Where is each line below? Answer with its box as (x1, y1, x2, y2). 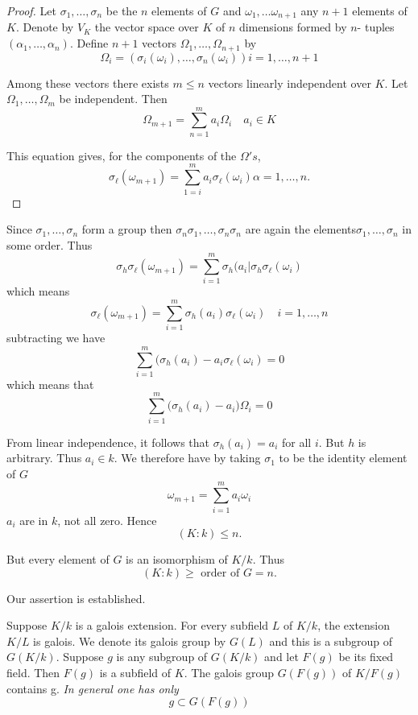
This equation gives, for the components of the (6, 147, 237, 163)
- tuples (357, 19, 395, 35)
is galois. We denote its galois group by (33, 632, 226, 649)
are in (19, 511, 48, 528)
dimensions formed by (238, 19, 347, 35)
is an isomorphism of (126, 551, 228, 568)
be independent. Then (59, 90, 168, 107)
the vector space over (94, 19, 199, 35)
